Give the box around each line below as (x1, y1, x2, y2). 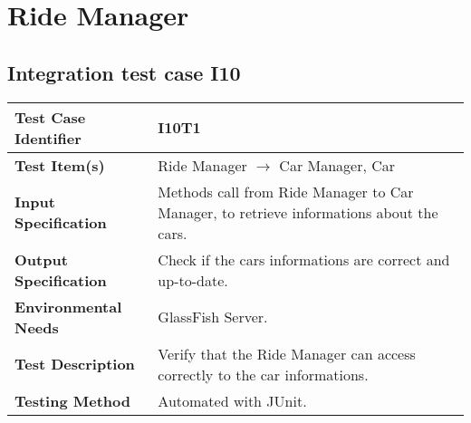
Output (14, 248, 68, 270)
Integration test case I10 (7, 58, 241, 86)
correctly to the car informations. (158, 363, 369, 385)
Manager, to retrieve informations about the (158, 201, 438, 223)
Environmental (14, 295, 122, 317)
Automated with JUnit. (158, 389, 307, 411)
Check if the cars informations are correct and (158, 248, 450, 270)
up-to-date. (158, 269, 228, 291)
